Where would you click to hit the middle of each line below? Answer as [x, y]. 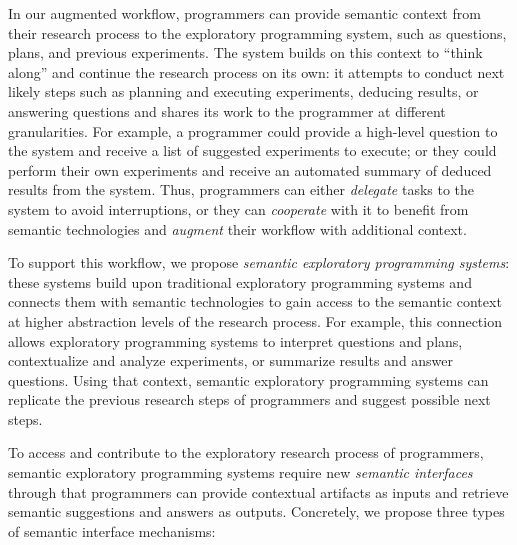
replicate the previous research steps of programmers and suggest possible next [249, 399]
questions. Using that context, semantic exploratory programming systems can [248, 379]
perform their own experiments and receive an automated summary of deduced [250, 169]
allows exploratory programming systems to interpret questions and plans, [235, 340]
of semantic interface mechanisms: [112, 530]
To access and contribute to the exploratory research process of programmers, [246, 452]
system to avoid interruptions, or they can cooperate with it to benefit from [238, 208]
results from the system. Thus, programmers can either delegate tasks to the [241, 189]
